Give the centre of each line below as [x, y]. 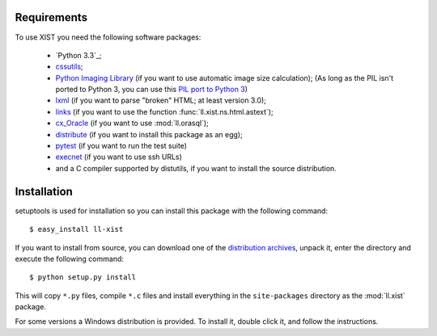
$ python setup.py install [83, 277]
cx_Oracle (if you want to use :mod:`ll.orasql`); [132, 123]
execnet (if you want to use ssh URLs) [119, 157]
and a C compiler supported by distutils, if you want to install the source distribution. [196, 168]
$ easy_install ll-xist [76, 229]
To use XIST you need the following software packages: [108, 37]
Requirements [51, 17]
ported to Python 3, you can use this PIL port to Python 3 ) [152, 90]
